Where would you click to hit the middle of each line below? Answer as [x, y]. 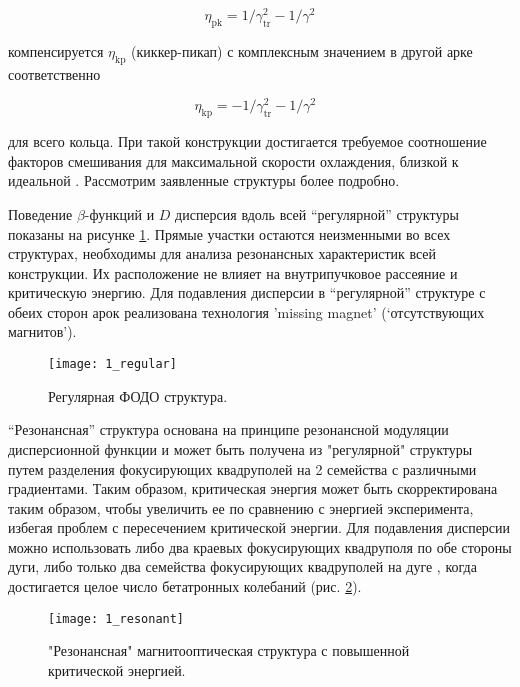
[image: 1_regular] [112, 364]
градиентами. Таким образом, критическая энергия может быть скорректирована [253, 488]
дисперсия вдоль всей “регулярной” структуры [317, 213]
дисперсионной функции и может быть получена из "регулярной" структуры [240, 448]
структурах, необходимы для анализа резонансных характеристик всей [222, 253]
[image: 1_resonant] [116, 618]
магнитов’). [42, 331]
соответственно [54, 73]
